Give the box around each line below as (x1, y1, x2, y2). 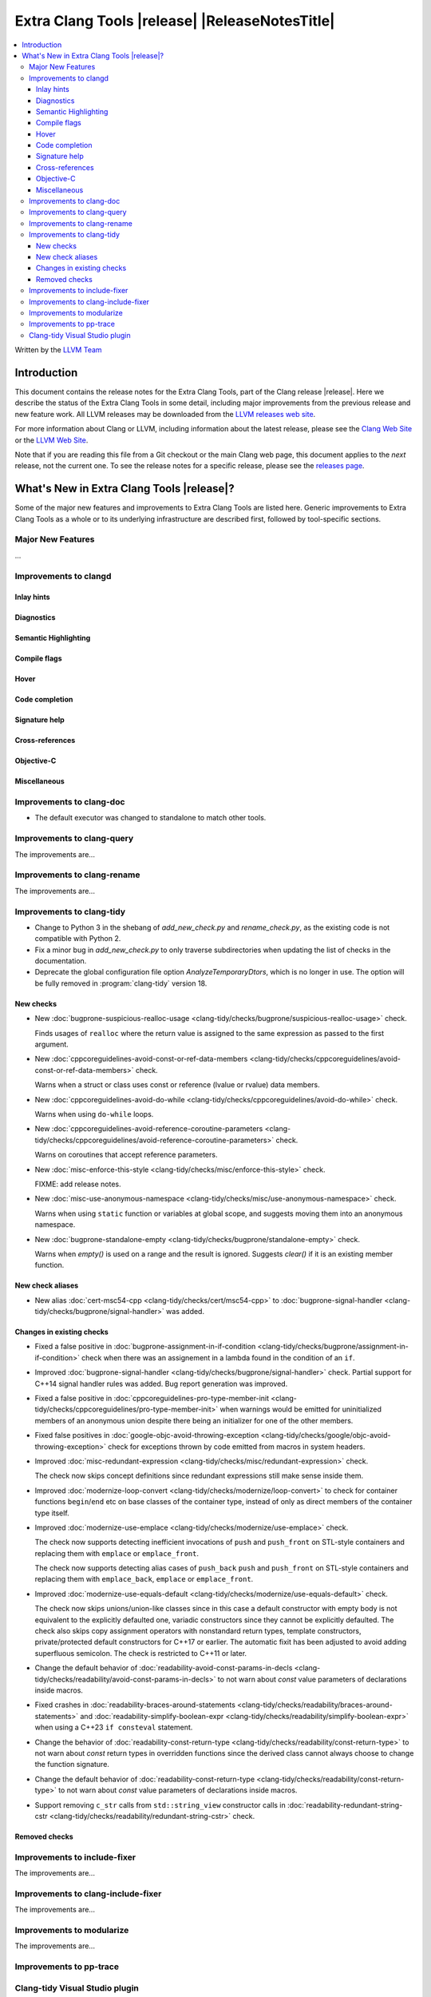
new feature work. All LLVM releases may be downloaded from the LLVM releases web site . (14, 409, 316, 419)
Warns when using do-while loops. (34, 1109, 154, 1118)
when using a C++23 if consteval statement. (34, 1722, 193, 1733)
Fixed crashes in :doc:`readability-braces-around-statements (34, 1700, 235, 1709)
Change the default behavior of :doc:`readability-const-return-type (34, 1774, 255, 1784)
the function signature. (34, 1760, 109, 1769)
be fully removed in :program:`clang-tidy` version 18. (34, 979, 208, 988)
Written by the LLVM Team (14, 345, 103, 355)
